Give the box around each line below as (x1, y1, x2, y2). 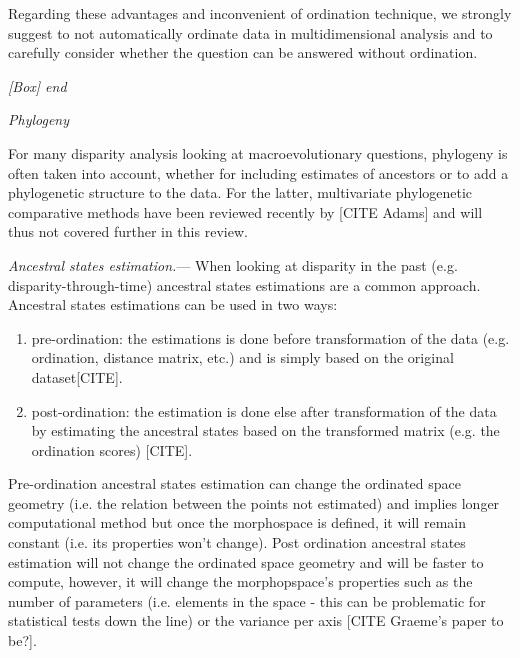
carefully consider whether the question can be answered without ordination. (8, 42, 478, 63)
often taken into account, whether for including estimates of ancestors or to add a (8, 162, 509, 183)
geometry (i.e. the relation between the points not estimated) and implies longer (8, 492, 500, 513)
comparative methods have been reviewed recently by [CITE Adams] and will (8, 201, 483, 222)
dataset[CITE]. (31, 366, 123, 387)
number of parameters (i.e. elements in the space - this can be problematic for (8, 590, 486, 611)
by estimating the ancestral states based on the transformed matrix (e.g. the (31, 420, 500, 441)
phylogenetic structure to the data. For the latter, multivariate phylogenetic (8, 182, 473, 203)
